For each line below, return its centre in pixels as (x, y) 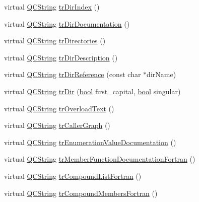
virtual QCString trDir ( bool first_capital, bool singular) (92, 91)
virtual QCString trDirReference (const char (73, 74)
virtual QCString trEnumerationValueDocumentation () (90, 142)
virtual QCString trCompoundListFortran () (73, 176)
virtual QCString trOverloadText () (59, 108)
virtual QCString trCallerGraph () (57, 125)
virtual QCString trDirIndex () (52, 7)
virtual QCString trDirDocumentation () (67, 23)
